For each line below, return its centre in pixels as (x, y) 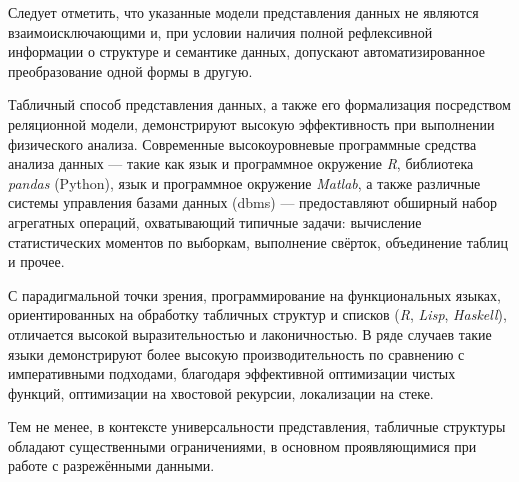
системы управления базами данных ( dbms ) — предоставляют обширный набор (252, 202)
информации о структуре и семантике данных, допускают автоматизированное (246, 51)
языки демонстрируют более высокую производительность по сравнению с (236, 353)
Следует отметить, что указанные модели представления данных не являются (243, 12)
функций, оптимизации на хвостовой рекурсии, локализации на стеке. (221, 392)
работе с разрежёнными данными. (111, 465)
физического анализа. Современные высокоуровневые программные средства (242, 143)
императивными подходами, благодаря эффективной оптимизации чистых (232, 373)
